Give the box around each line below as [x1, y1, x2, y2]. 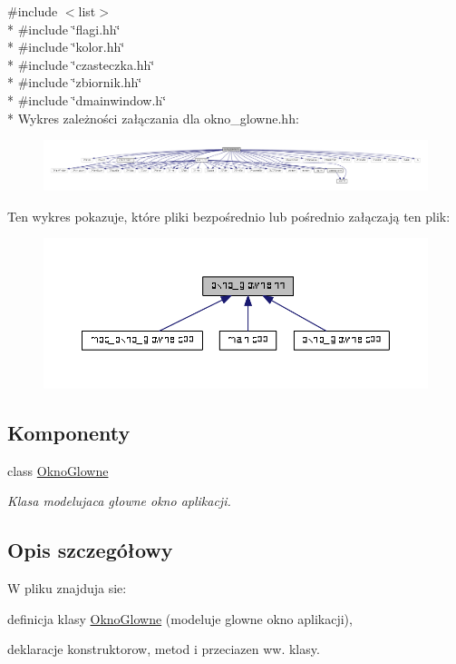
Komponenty [7, 418, 131, 446]
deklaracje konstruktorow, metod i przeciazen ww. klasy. [7, 639, 320, 659]
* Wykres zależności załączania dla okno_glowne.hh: [7, 108, 299, 127]
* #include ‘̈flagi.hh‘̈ [7, 19, 121, 38]
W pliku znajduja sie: [7, 579, 127, 598]
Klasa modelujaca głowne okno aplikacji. [7, 491, 231, 510]
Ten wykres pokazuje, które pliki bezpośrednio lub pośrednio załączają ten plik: [7, 206, 451, 225]
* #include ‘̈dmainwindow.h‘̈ [7, 90, 167, 109]
